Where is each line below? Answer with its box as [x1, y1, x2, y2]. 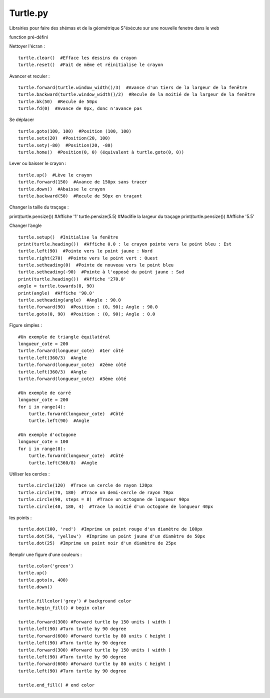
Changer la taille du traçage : [9, 204, 69, 210]
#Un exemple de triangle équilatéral [18, 334, 111, 339]
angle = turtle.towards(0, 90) [18, 283, 95, 289]
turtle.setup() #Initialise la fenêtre [18, 234, 118, 240]
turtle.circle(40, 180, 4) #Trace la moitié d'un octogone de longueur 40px [18, 503, 213, 509]
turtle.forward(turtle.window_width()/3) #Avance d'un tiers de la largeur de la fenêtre [18, 84, 247, 90]
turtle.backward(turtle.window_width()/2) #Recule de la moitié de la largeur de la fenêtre [18, 91, 255, 97]
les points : [9, 514, 32, 520]
